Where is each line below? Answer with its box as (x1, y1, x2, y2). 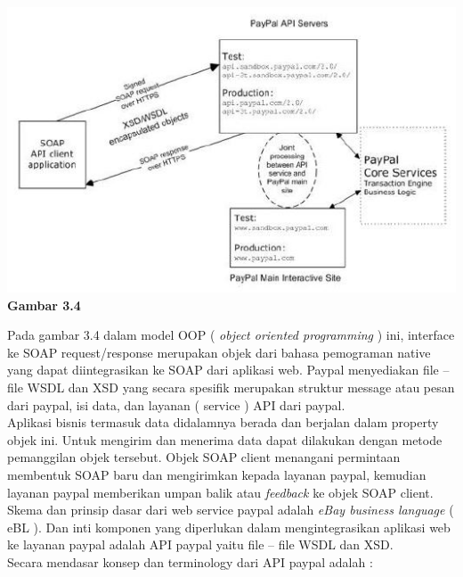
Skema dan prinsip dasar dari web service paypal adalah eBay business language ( (7, 500, 454, 519)
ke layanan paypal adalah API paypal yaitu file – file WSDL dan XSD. (7, 535, 394, 554)
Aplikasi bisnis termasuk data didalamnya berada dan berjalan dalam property (7, 413, 439, 432)
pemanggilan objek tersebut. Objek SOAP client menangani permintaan (7, 448, 401, 466)
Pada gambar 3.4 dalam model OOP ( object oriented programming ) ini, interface (7, 326, 455, 344)
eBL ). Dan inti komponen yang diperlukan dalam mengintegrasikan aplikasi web (7, 517, 451, 536)
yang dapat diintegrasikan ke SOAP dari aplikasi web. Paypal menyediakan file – (7, 360, 450, 379)
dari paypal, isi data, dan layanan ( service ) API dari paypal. (7, 395, 345, 414)
